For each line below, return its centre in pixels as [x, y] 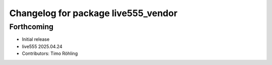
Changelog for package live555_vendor [93, 13]
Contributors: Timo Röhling [50, 53]
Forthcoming [31, 27]
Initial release [36, 39]
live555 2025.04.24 [42, 46]
